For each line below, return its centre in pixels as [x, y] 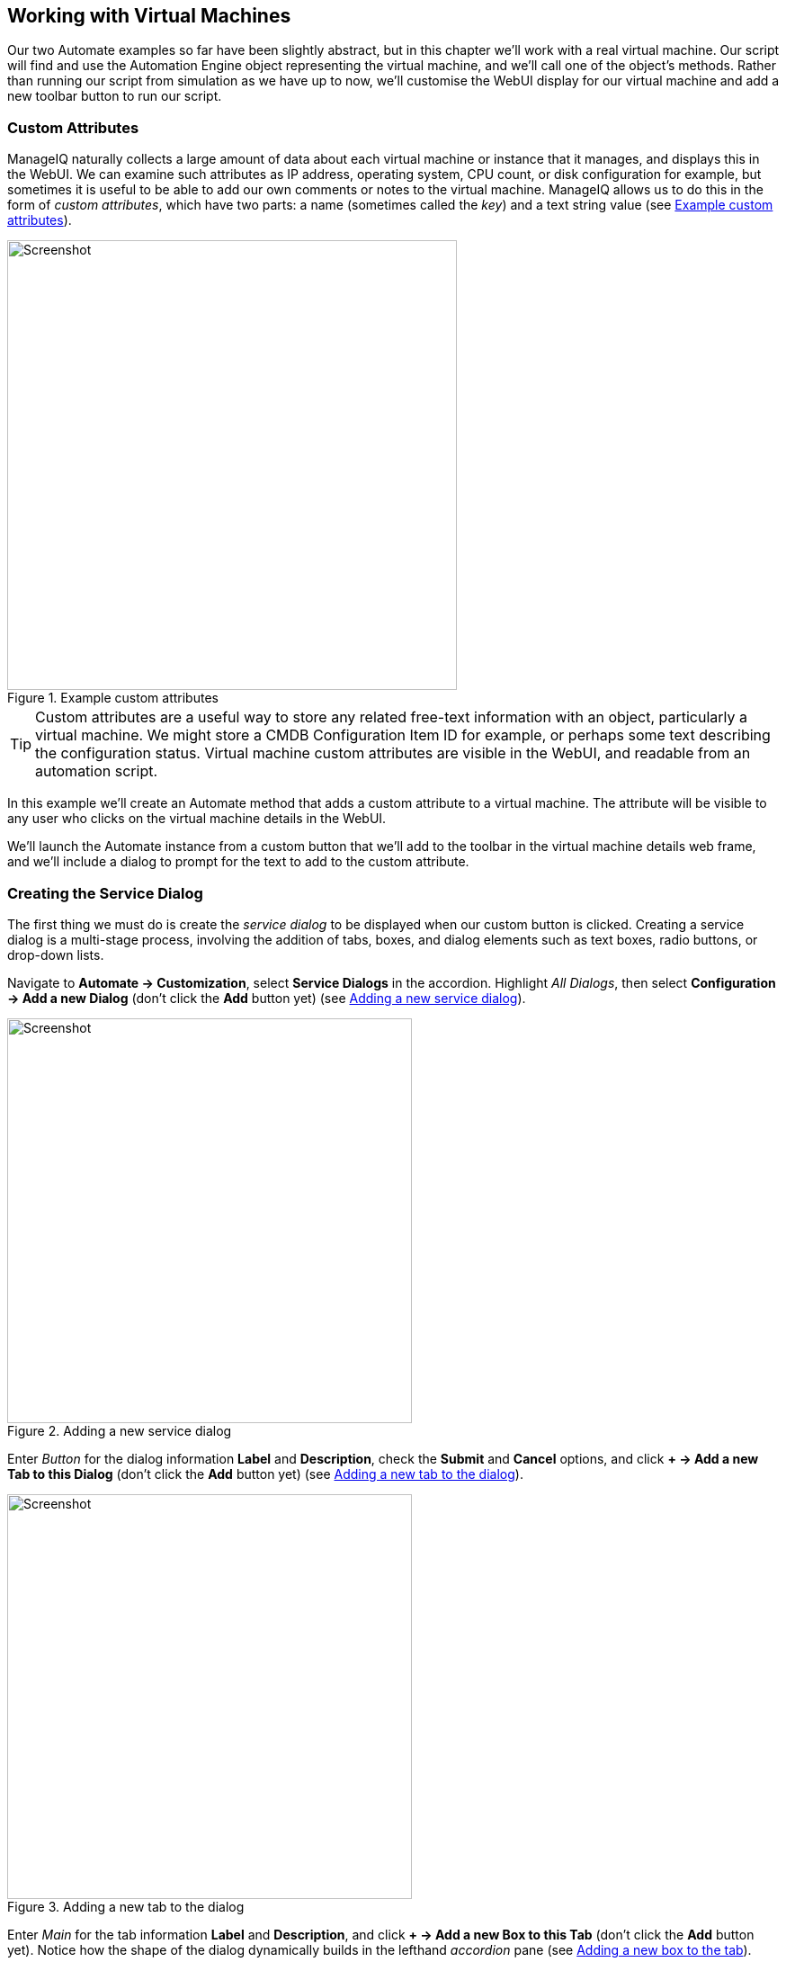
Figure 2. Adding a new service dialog [120, 1430]
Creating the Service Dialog [105, 893]
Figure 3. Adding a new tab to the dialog [126, 1906]
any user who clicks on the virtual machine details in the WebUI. [197, 819]
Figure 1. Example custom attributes [113, 698]
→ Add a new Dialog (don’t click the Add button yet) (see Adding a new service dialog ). [267, 998]
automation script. [97, 771]
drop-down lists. [56, 954]
